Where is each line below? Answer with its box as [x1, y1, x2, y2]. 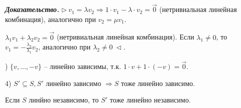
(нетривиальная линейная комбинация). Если [56, 31, 194, 42]
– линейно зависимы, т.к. [44, 61, 122, 71]
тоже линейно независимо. [109, 94, 191, 105]
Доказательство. [5, 4, 60, 14]
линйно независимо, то [29, 94, 99, 105]
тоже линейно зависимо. [121, 77, 195, 88]
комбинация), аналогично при [5, 13, 96, 24]
